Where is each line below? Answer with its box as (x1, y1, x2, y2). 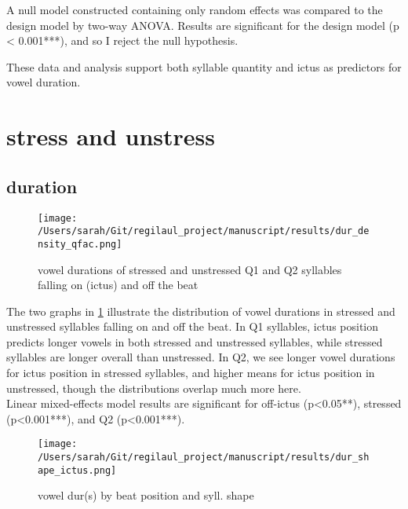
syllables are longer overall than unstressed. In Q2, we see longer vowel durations (6, 349, 395, 365)
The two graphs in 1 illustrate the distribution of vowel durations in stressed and (6, 302, 395, 319)
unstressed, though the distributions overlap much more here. (6, 379, 301, 396)
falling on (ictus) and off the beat (38, 276, 199, 293)
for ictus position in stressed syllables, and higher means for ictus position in (6, 364, 375, 381)
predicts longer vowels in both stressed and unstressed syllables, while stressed (6, 333, 383, 350)
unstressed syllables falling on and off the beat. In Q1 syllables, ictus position (6, 318, 379, 335)
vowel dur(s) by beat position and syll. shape (38, 487, 254, 504)
